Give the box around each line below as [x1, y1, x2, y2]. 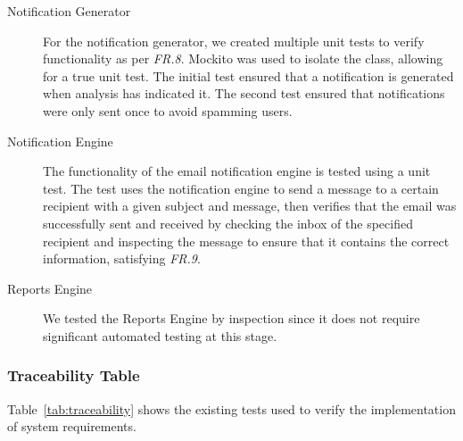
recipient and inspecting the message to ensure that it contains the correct [43, 231, 450, 250]
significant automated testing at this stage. [43, 326, 277, 345]
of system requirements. [7, 417, 136, 436]
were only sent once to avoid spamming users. [43, 101, 293, 120]
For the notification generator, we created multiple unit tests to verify [43, 31, 425, 50]
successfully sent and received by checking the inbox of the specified [43, 213, 413, 232]
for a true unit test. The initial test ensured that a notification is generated [43, 66, 454, 85]
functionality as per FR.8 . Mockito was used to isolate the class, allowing [43, 49, 443, 68]
